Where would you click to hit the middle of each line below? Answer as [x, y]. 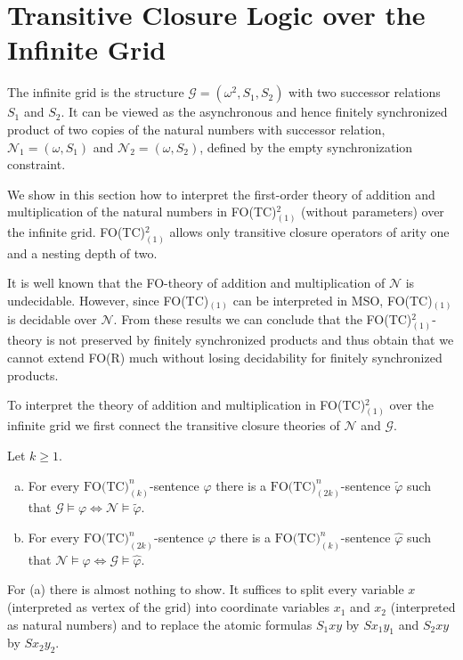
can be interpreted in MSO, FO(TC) [333, 300]
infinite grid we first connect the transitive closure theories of [174, 425]
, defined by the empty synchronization [306, 147]
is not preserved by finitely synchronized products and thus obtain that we [250, 340]
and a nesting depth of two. [82, 253]
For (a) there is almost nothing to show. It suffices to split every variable [206, 589]
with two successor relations [365, 92]
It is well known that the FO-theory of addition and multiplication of [196, 283]
